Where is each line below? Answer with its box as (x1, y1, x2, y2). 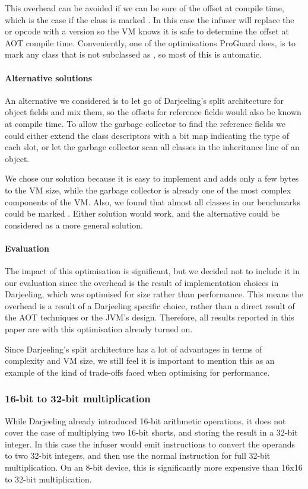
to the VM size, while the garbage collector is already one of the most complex (5, 183, 291, 196)
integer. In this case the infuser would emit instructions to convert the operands (5, 437, 296, 450)
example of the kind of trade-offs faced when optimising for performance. (5, 366, 270, 378)
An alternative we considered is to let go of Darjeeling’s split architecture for (5, 94, 284, 106)
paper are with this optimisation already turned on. (5, 323, 193, 335)
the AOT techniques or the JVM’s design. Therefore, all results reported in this (5, 311, 294, 323)
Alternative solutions (5, 71, 93, 84)
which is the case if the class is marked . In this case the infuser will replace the (5, 13, 294, 26)
